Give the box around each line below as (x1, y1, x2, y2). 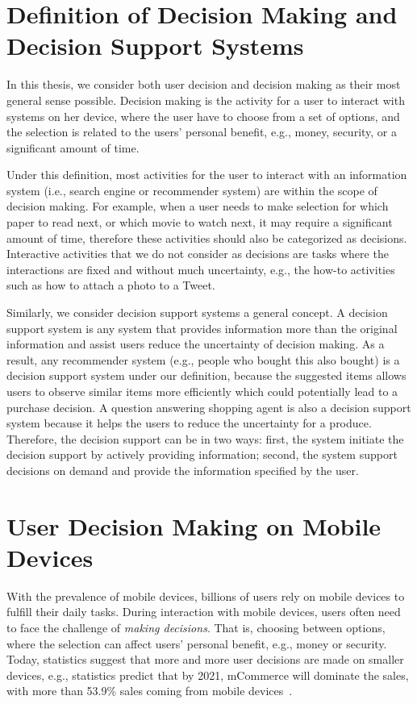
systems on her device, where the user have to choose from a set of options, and (6, 107, 400, 124)
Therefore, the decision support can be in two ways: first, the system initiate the (6, 430, 404, 447)
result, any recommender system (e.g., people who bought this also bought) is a (6, 351, 400, 368)
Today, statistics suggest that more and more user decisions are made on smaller (6, 651, 404, 668)
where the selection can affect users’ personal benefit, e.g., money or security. (6, 635, 387, 652)
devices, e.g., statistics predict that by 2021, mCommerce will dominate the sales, (6, 666, 409, 683)
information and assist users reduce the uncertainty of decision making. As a (6, 335, 385, 352)
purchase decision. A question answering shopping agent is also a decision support (6, 398, 411, 415)
